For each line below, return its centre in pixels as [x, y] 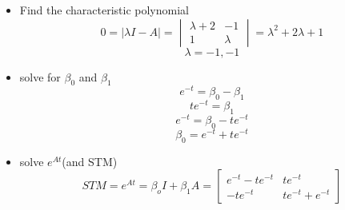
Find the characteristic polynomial [104, 10]
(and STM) [90, 161]
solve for [40, 76]
